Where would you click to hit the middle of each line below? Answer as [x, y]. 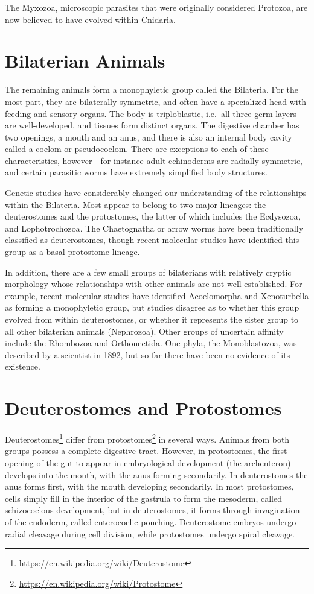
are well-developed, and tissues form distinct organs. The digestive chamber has [152, 125]
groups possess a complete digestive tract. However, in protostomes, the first [146, 451]
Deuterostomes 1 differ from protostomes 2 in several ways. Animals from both [147, 438]
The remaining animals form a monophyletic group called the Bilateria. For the [152, 90]
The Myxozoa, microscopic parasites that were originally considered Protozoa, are [156, 7]
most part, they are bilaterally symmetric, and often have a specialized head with [155, 101]
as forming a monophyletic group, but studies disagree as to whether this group [152, 307]
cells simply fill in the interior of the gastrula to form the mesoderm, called [143, 498]
